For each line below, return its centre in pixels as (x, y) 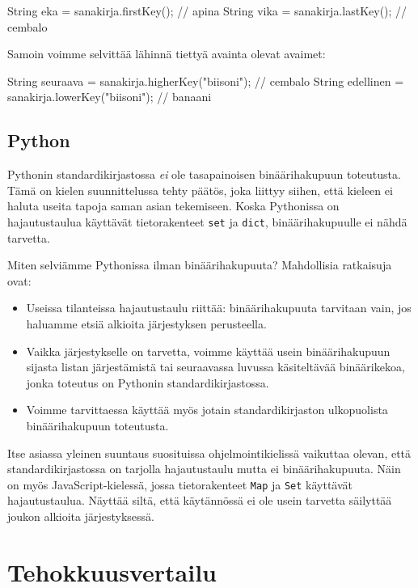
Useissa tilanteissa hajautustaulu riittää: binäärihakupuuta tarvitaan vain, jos (219, 308)
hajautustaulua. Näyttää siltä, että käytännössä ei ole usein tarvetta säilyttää (200, 500)
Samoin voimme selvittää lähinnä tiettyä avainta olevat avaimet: (167, 54)
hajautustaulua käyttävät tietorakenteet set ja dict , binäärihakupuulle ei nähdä (207, 221)
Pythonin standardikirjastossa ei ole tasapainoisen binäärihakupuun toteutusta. (204, 174)
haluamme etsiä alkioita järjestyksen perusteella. (146, 323)
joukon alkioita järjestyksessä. (81, 516)
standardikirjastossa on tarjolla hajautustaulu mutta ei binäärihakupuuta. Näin (204, 469)
